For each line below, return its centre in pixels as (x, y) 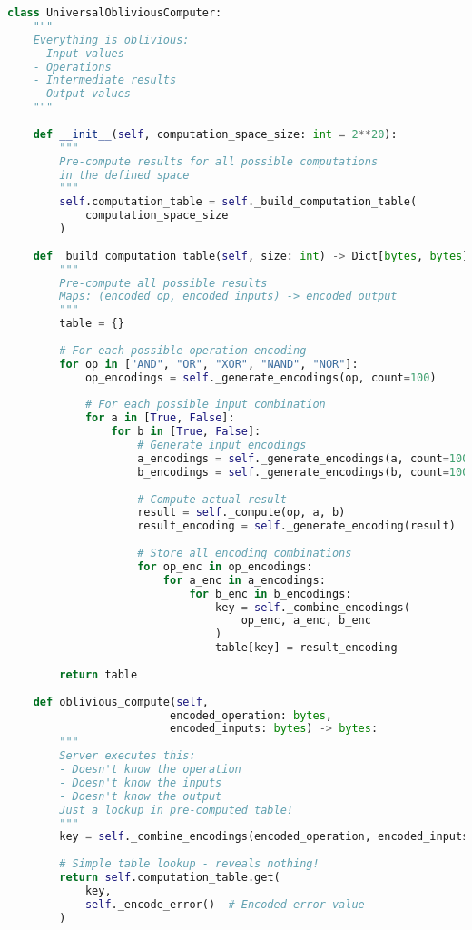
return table (98, 674)
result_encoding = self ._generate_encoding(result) (296, 526)
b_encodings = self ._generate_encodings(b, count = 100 (303, 472)
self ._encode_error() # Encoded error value (225, 904)
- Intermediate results (105, 80)
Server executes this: (128, 756)
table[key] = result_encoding (306, 648)
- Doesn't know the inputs (141, 782)
